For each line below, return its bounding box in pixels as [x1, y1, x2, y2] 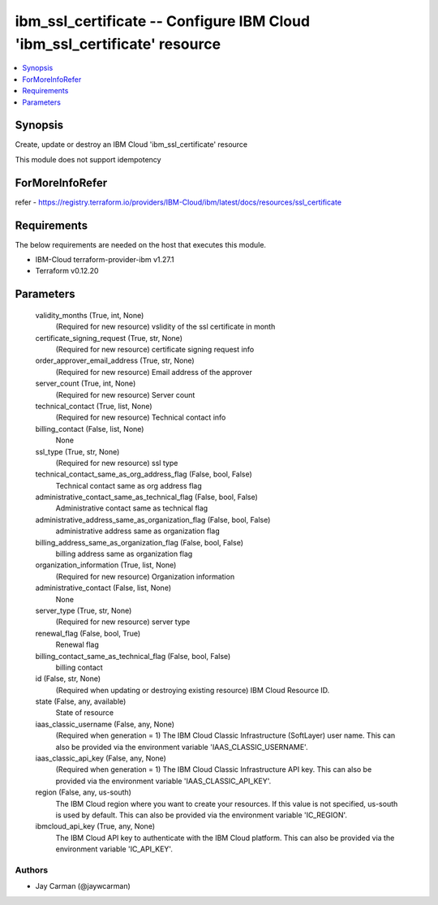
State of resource [55, 708, 114, 718]
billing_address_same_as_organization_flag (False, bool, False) [35, 537, 243, 547]
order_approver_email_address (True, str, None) [35, 356, 195, 365]
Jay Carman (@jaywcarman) [35, 881, 131, 891]
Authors [15, 864, 49, 876]
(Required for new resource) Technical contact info [55, 412, 226, 422]
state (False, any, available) [35, 696, 127, 706]
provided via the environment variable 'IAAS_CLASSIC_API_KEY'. [55, 776, 272, 786]
